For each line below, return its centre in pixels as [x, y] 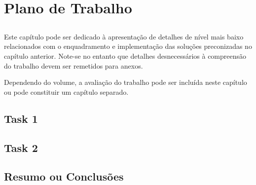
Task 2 [21, 147]
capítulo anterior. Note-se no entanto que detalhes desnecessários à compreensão [125, 55]
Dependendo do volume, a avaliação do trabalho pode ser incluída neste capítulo [126, 82]
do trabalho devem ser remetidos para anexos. [73, 65]
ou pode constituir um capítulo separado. [66, 92]
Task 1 [21, 118]
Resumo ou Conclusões [64, 176]
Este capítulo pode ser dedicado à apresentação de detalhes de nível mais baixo [124, 36]
